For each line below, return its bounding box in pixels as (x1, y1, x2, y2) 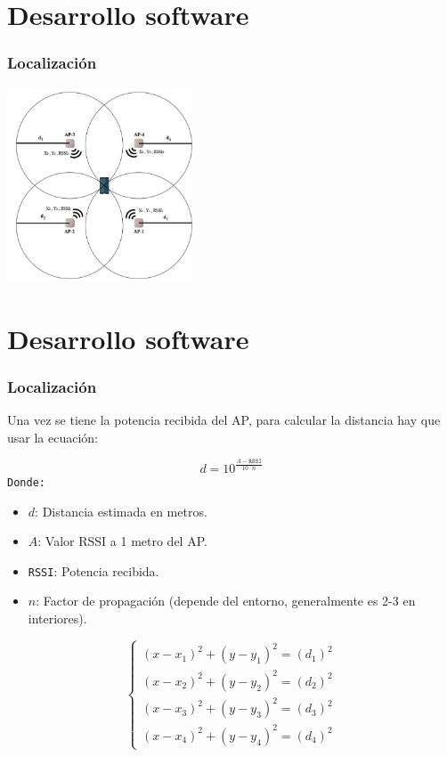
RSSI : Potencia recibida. (28, 561, 159, 580)
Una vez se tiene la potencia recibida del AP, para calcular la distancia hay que (7, 411, 441, 429)
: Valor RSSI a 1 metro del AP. (37, 532, 207, 550)
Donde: (7, 476, 45, 489)
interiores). (28, 608, 87, 627)
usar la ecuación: (7, 427, 99, 446)
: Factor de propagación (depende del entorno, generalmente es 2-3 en (36, 591, 416, 610)
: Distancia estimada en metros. (35, 501, 207, 520)
